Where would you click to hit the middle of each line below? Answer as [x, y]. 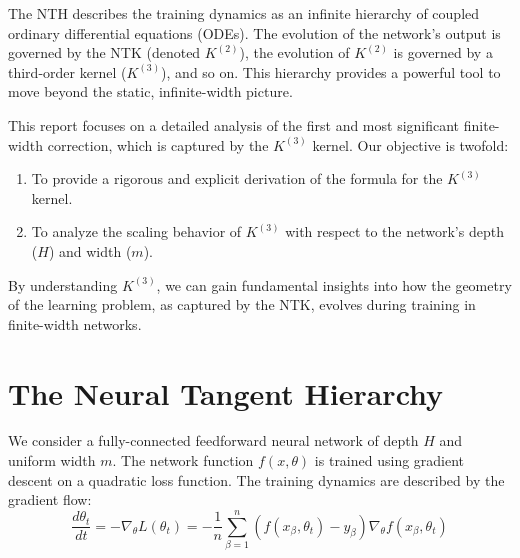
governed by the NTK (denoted [104, 52]
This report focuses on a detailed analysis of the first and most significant [234, 124]
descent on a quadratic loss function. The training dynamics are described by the [256, 479]
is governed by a [443, 52]
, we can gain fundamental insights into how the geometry [334, 284]
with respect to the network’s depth [394, 231]
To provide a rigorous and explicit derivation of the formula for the [237, 178]
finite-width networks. [75, 323]
